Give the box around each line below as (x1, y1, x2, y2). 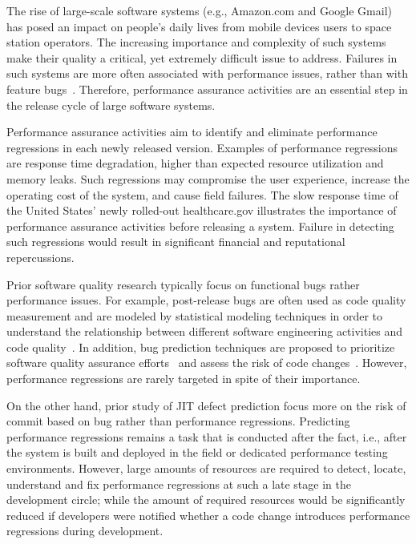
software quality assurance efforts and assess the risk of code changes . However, (6, 354, 407, 371)
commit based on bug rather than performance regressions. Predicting (6, 413, 350, 429)
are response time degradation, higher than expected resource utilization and (6, 155, 384, 171)
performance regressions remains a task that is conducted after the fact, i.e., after (6, 428, 407, 445)
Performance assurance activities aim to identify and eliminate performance (6, 123, 378, 140)
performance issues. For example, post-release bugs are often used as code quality (6, 292, 406, 308)
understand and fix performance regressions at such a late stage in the (6, 475, 351, 492)
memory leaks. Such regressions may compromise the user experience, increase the (6, 170, 410, 187)
